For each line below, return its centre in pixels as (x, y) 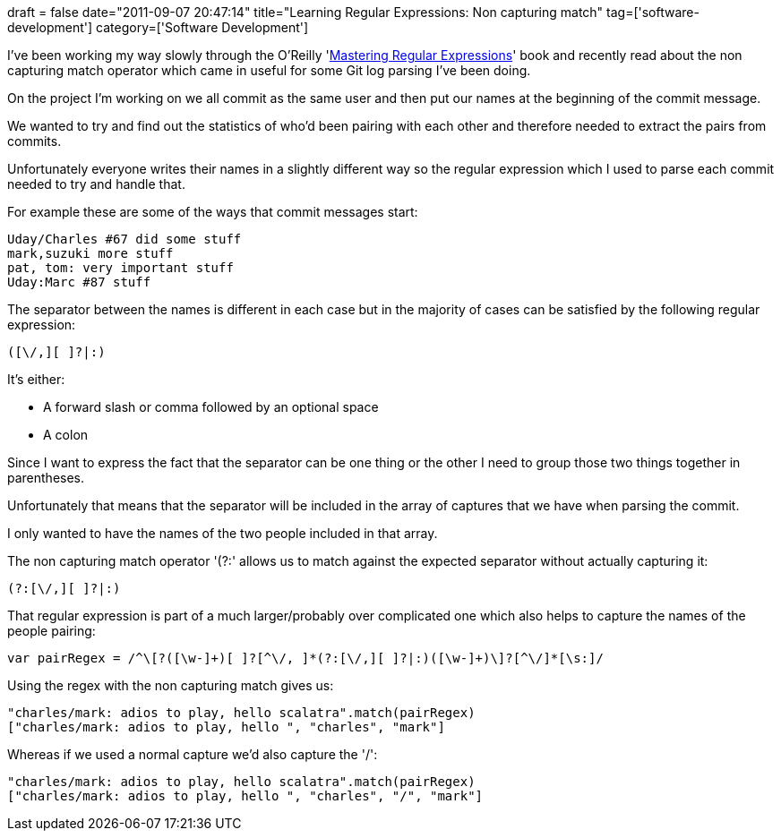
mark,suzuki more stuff (90, 253)
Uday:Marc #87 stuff (79, 282)
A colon (66, 435)
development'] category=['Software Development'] (158, 27)
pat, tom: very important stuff (120, 268)
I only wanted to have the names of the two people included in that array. (223, 533)
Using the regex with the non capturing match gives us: (171, 685)
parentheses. (46, 478)
